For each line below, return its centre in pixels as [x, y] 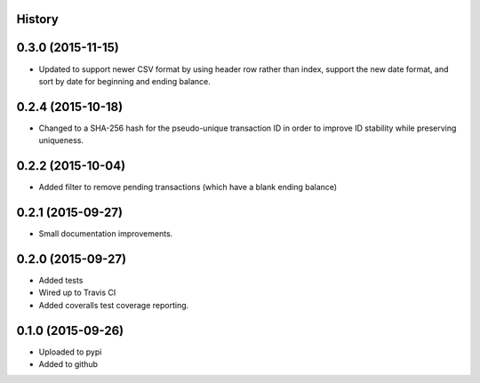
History [38, 19]
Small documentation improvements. [106, 234]
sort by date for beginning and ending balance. [124, 81]
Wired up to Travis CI [77, 292]
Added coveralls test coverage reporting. [114, 305]
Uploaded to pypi [70, 352]
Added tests [61, 280]
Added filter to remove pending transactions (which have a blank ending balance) [188, 188]
